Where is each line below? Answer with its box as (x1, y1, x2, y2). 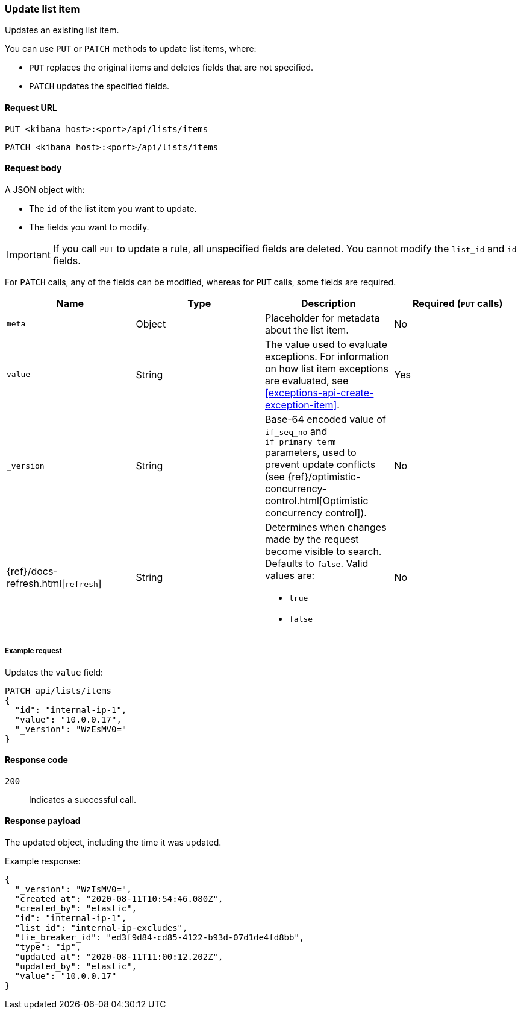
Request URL (5, 102, 57, 113)
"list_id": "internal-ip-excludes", (14, 923, 188, 933)
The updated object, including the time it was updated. (5, 837, 222, 848)
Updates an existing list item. (5, 25, 119, 36)
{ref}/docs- (7, 565, 58, 577)
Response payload (5, 816, 81, 826)
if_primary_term (265, 437, 336, 446)
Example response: (5, 856, 81, 867)
